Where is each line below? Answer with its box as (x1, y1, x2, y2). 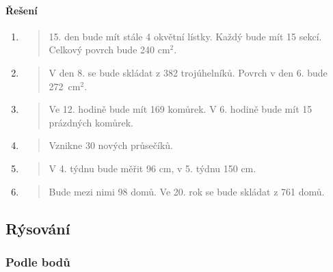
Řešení (5, 3, 38, 17)
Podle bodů (5, 253, 70, 270)
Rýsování (5, 217, 70, 239)
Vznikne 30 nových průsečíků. (49, 138, 173, 152)
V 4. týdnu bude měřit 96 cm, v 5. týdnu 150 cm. (49, 161, 256, 175)
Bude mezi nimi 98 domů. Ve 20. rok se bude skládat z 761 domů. (49, 184, 325, 198)
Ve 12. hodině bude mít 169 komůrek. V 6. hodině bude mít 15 (49, 102, 312, 116)
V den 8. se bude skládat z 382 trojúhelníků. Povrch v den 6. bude (49, 65, 328, 79)
